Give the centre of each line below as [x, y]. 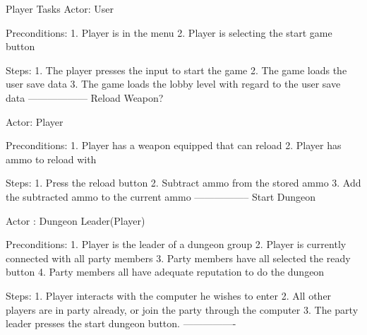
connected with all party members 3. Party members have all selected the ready [178, 258]
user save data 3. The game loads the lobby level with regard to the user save [173, 84]
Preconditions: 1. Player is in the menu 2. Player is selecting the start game [169, 32]
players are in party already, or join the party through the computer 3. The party [182, 309]
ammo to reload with [51, 159]
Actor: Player [35, 121]
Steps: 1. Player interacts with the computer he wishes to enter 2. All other [169, 295]
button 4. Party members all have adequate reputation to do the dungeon [165, 272]
